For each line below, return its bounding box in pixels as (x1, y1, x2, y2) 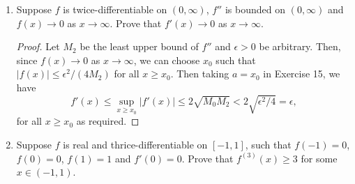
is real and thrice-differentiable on (63, 137, 208, 151)
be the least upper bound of (80, 39, 199, 54)
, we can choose (133, 52, 200, 67)
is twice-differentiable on (63, 2, 167, 16)
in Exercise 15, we (263, 66, 340, 81)
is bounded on (225, 2, 285, 16)
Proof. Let (16, 39, 60, 54)
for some (301, 151, 338, 165)
